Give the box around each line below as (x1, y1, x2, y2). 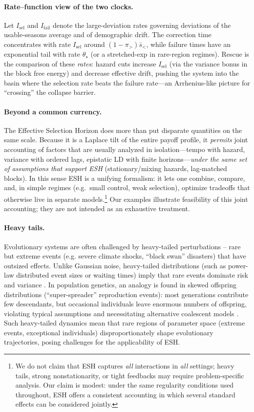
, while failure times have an (146, 39, 231, 49)
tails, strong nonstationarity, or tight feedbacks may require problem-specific (15, 370, 244, 380)
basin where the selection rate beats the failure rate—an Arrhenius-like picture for (4, 77, 250, 87)
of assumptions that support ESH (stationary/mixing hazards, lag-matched (4, 163, 227, 173)
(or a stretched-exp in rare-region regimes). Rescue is (90, 48, 249, 59)
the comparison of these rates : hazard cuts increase (4, 58, 156, 68)
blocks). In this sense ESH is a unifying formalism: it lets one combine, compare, (4, 173, 245, 183)
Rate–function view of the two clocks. (4, 1, 133, 11)
